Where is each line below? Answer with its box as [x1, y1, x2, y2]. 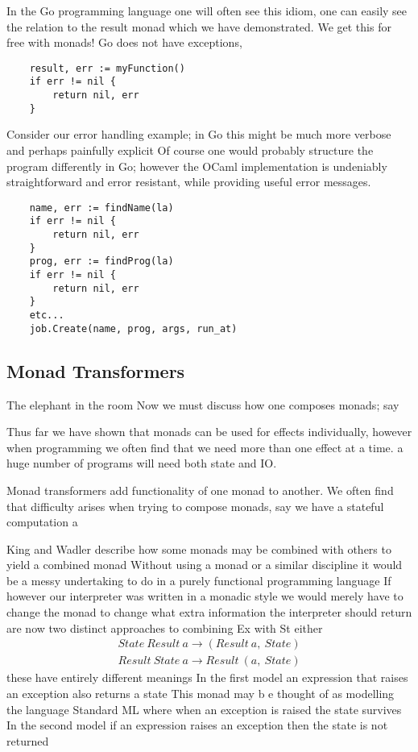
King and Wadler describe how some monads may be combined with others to [6, 540, 391, 557]
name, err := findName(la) [29, 202, 174, 214]
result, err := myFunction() [29, 62, 185, 74]
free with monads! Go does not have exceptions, [6, 34, 242, 51]
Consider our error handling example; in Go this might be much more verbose [6, 126, 391, 143]
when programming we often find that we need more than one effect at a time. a [6, 438, 404, 455]
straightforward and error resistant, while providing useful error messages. [6, 173, 371, 190]
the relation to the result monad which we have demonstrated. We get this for [6, 18, 391, 35]
